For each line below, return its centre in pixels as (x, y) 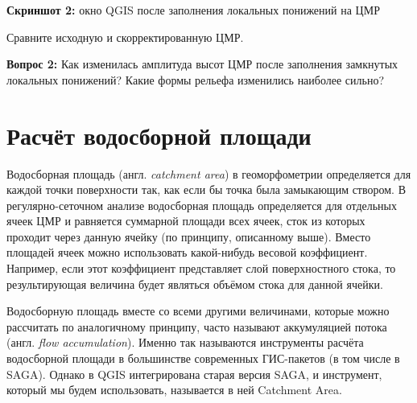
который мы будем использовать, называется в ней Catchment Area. (174, 390)
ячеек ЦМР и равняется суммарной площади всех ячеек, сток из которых (186, 221)
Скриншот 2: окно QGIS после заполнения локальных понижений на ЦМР (193, 10)
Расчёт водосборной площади (159, 135)
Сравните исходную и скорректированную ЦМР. (125, 37)
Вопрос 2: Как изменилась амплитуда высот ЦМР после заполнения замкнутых (202, 64)
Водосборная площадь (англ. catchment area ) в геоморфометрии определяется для (209, 173)
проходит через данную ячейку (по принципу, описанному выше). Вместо (189, 236)
